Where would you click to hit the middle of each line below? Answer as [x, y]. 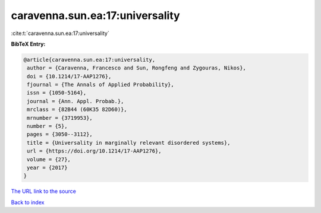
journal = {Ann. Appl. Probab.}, [75, 101]
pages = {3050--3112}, [60, 134]
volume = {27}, [49, 159]
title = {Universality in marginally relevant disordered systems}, [129, 143]
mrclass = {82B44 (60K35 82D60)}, [77, 109]
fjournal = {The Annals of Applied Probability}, [101, 85]
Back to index [28, 202]
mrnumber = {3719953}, [60, 118]
